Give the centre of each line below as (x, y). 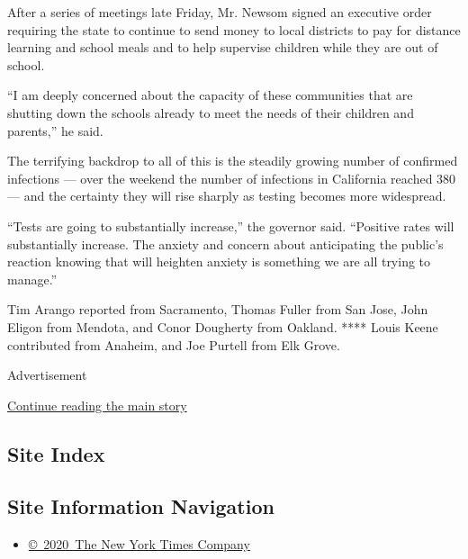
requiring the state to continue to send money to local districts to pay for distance (234, 29)
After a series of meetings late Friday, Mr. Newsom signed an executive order (220, 12)
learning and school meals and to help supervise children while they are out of (223, 47)
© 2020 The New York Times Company (139, 544)
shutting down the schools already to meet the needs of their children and (211, 112)
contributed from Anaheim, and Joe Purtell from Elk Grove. (174, 344)
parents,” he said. (55, 130)
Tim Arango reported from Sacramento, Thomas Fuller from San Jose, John (218, 309)
